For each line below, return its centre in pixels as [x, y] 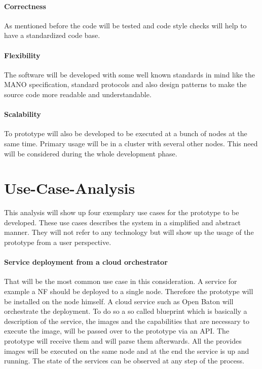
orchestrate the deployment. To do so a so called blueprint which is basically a [126, 311]
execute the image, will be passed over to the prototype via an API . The [117, 331]
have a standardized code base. [52, 35]
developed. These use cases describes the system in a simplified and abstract [123, 222]
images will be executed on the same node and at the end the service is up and [127, 351]
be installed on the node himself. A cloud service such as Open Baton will [119, 301]
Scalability [23, 114]
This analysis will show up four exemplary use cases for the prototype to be [122, 212]
